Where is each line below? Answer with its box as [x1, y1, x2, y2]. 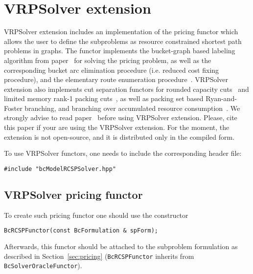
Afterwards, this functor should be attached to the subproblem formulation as [4, 241, 238, 251]
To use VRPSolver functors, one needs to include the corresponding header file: [4, 148, 242, 158]
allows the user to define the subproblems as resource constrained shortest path [4, 36, 242, 46]
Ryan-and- [206, 93, 237, 104]
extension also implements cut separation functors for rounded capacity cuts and [4, 84, 249, 94]
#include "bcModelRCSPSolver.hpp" [4, 165, 116, 172]
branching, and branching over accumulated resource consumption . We [24, 103, 240, 113]
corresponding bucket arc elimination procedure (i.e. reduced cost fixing [4, 64, 219, 75]
